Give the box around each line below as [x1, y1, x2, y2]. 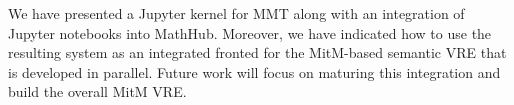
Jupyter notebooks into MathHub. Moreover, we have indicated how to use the [8, 22, 492, 43]
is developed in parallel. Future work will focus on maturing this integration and [8, 61, 501, 82]
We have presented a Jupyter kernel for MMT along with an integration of [8, 3, 465, 23]
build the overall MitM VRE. [8, 81, 187, 102]
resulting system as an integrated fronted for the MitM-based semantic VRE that [8, 42, 507, 63]
